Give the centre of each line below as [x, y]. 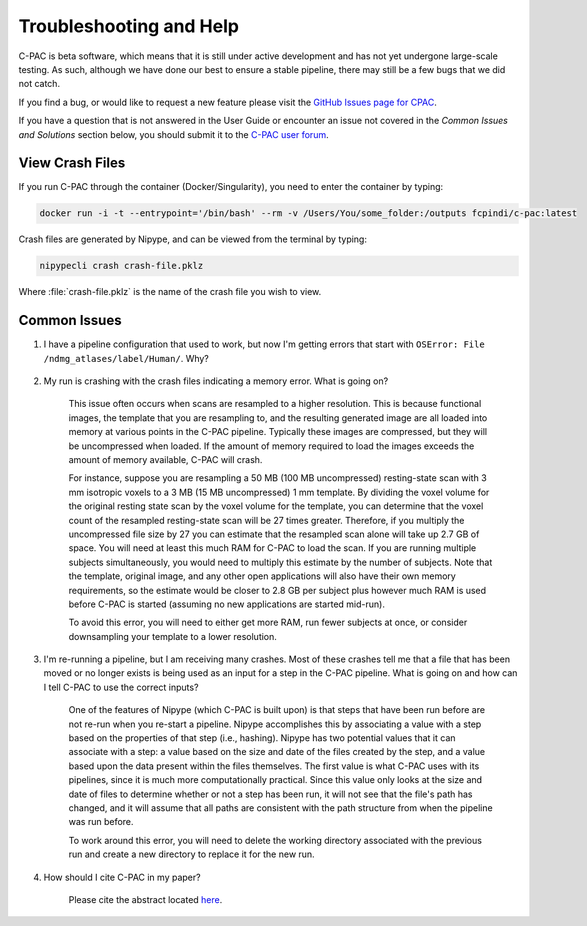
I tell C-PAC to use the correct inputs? [121, 687]
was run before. [101, 822]
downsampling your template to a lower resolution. [172, 636]
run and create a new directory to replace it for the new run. [191, 854]
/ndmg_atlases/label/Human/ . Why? [126, 358]
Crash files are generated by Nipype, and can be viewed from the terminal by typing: [192, 239]
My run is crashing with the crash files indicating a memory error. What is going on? [216, 381]
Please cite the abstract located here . [145, 899]
